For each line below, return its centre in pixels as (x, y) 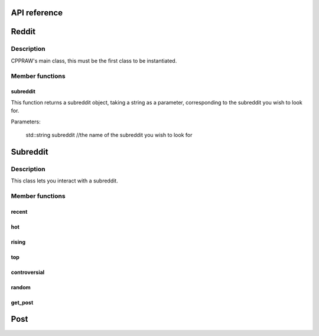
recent (19, 211)
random (21, 287)
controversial (28, 272)
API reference (37, 13)
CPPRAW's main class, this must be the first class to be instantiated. (94, 61)
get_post (22, 302)
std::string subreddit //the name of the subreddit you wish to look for (109, 135)
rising (18, 242)
